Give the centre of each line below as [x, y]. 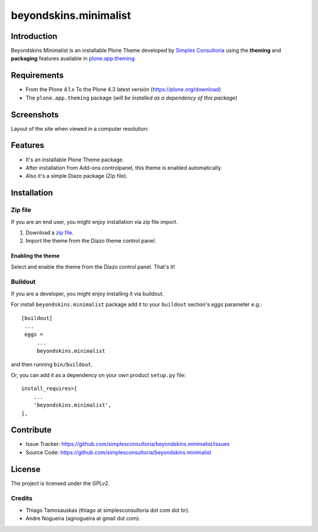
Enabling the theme [35, 256]
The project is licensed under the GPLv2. [60, 483]
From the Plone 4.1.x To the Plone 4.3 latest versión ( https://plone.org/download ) [123, 90]
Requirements [37, 76]
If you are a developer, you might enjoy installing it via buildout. [87, 293]
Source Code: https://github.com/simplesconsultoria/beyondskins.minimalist [118, 452]
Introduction [34, 36]
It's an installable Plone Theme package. [75, 160]
